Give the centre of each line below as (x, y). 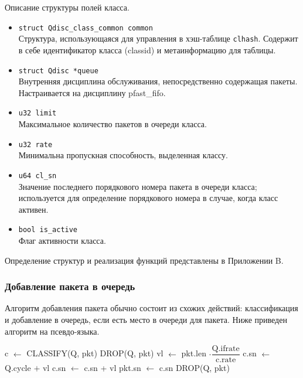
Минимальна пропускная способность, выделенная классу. (123, 155)
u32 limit (38, 113)
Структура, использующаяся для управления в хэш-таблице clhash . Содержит (158, 38)
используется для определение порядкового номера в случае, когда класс (148, 198)
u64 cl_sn (38, 176)
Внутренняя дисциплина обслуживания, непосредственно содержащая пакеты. (158, 81)
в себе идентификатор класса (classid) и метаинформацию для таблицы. (147, 50)
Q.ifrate (226, 349)
